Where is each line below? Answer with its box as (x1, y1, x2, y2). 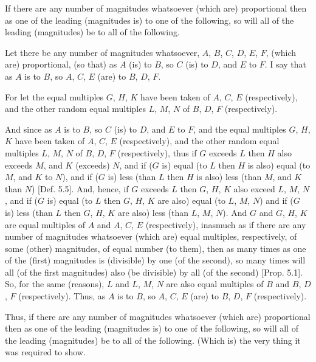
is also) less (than (196, 170, 262, 183)
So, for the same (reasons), (5, 277, 105, 290)
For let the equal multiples (5, 90, 104, 103)
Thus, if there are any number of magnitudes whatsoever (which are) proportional (5, 310, 311, 322)
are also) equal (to (157, 194, 225, 207)
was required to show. (5, 346, 86, 358)
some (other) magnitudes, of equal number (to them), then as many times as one (5, 242, 306, 254)
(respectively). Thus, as (18, 290, 106, 302)
